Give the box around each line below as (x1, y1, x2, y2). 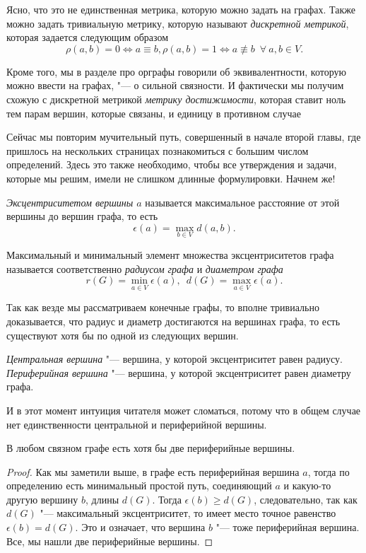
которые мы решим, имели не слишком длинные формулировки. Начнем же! (6, 170, 336, 185)
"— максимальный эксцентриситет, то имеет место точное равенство (40, 506, 336, 520)
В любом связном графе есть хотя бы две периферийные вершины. (6, 441, 295, 455)
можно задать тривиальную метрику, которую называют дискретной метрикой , (6, 16, 349, 30)
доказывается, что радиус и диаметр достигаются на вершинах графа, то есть (6, 313, 341, 328)
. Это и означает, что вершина (75, 520, 206, 535)
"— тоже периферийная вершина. (216, 520, 360, 535)
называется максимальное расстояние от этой (145, 194, 340, 209)
